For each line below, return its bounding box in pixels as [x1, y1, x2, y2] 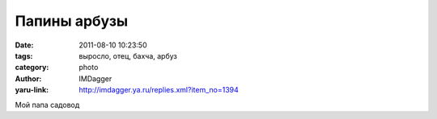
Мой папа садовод [15, 100, 80, 109]
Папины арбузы [15, 12, 129, 30]
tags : [15, 51, 33, 60]
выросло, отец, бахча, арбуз [78, 51, 177, 60]
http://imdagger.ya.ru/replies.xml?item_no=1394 [78, 85, 239, 95]
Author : [15, 73, 42, 84]
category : [15, 63, 49, 72]
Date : [15, 40, 34, 50]
